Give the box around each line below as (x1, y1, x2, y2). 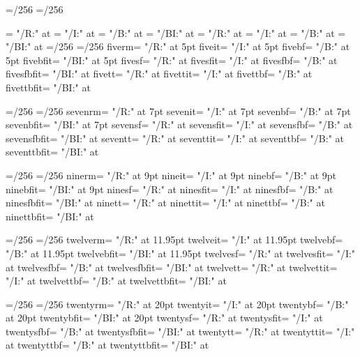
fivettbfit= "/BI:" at (6, 79, 91, 94)
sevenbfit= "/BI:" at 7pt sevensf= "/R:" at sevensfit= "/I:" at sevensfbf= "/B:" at (6, 117, 353, 132)
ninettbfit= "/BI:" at (6, 208, 94, 223)
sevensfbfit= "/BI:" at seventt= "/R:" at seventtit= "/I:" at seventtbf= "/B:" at (6, 130, 344, 145)
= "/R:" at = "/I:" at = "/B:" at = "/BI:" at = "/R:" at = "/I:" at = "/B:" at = (6, 25, 346, 40)
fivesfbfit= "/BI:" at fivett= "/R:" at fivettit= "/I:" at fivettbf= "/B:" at (6, 66, 313, 81)
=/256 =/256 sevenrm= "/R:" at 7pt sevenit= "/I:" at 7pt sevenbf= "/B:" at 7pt (6, 103, 351, 118)
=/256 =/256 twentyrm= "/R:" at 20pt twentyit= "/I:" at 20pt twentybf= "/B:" (6, 296, 349, 311)
